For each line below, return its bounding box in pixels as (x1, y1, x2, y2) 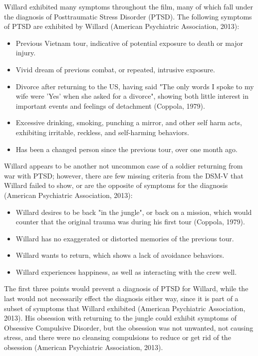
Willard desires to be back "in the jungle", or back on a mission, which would (15, 206, 252, 217)
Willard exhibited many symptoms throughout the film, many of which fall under (4, 1, 253, 11)
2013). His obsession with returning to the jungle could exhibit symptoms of (4, 313, 237, 323)
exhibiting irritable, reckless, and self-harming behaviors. (15, 127, 189, 137)
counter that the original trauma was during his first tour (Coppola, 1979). (15, 216, 245, 227)
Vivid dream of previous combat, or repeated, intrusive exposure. (15, 64, 215, 74)
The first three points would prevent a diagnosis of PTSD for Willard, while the (4, 283, 249, 294)
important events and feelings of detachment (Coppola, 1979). (15, 100, 205, 111)
